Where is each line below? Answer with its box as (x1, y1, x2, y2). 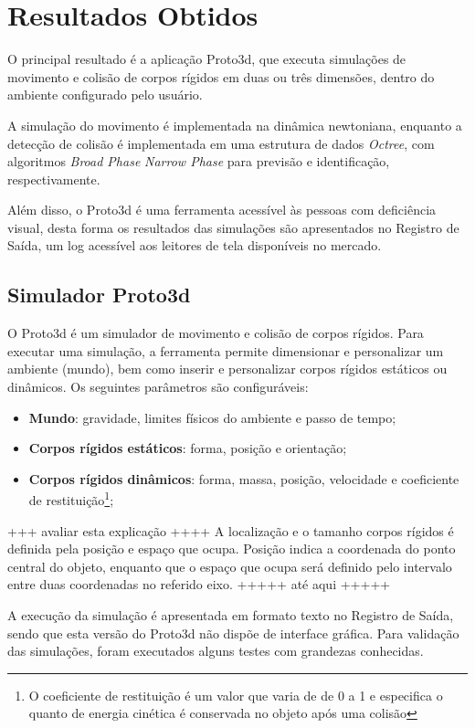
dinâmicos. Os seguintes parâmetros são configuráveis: (7, 377, 309, 396)
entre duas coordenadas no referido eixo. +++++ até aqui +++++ (7, 575, 391, 594)
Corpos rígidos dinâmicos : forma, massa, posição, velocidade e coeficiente (28, 469, 459, 488)
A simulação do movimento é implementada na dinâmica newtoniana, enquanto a (7, 115, 462, 134)
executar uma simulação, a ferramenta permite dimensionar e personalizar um (7, 341, 444, 360)
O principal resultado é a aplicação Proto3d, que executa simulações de (7, 49, 406, 69)
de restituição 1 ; (28, 488, 114, 510)
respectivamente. (7, 169, 100, 188)
